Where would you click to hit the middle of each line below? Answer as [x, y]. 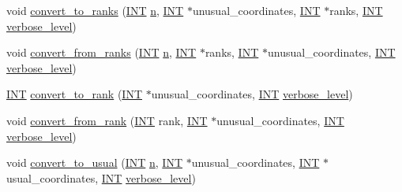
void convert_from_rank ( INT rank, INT [107, 120]
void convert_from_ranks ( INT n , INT [101, 52]
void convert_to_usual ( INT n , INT [95, 162]
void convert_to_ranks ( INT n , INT [95, 10]
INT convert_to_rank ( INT [74, 94]
